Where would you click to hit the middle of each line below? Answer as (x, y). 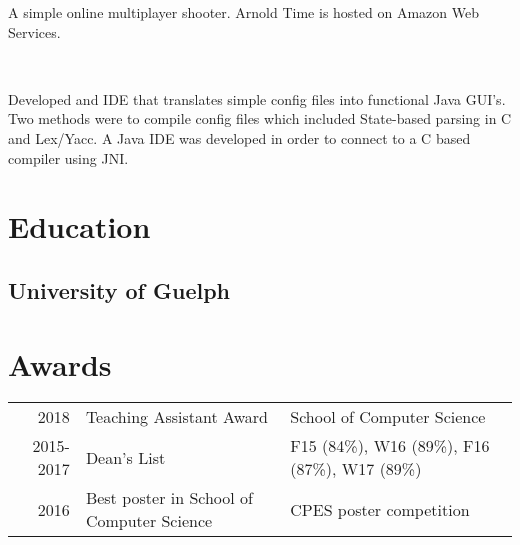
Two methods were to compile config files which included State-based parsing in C (260, 118)
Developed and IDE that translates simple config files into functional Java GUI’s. (257, 98)
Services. (34, 31)
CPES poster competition (380, 509)
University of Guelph (119, 289)
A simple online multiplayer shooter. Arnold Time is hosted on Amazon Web (243, 12)
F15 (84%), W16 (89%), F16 (390, 446)
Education (79, 226)
